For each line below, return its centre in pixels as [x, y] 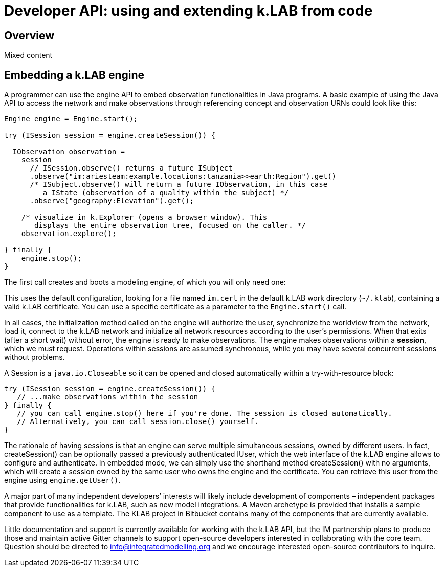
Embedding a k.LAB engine [74, 75]
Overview [29, 35]
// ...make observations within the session [108, 397]
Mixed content [28, 55]
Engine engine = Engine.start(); [71, 119]
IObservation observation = [69, 152]
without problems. [35, 357]
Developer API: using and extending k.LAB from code [188, 11]
